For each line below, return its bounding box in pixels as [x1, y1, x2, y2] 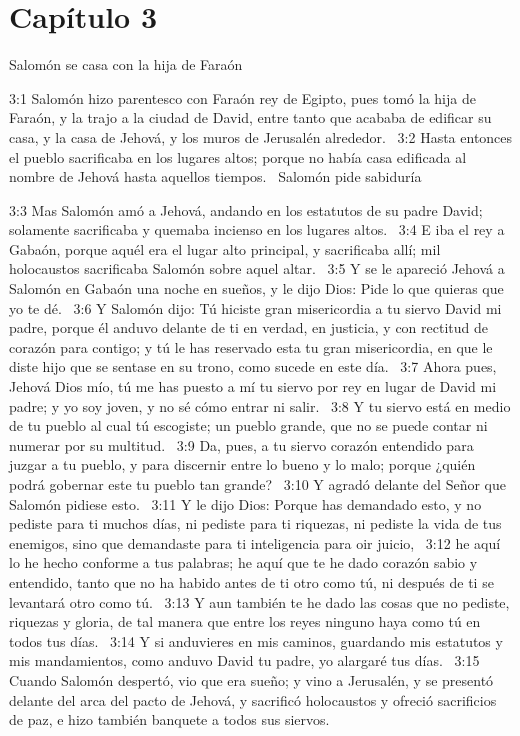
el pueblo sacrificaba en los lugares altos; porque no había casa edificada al [9, 146, 467, 167]
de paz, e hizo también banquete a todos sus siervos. [9, 709, 330, 730]
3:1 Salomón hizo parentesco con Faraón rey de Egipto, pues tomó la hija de [9, 87, 476, 108]
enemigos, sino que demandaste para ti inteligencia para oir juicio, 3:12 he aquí [9, 532, 501, 553]
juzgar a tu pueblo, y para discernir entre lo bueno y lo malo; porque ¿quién [9, 454, 476, 475]
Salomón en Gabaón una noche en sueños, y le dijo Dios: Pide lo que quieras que [9, 278, 504, 299]
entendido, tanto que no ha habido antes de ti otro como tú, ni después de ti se [9, 571, 494, 592]
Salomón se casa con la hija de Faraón [9, 54, 243, 75]
